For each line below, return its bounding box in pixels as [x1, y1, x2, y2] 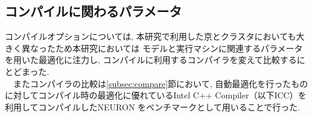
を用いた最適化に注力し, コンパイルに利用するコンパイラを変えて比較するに [5, 53, 305, 66]
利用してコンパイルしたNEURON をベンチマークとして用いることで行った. [5, 100, 301, 113]
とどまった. [5, 65, 49, 77]
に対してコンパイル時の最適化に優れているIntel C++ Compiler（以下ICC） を [5, 89, 307, 101]
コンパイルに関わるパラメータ [5, 2, 182, 20]
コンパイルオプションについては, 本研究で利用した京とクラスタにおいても [5, 30, 296, 43]
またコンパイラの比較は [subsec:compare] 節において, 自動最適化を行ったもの [13, 77, 308, 89]
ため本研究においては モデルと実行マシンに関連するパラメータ [55, 41, 303, 54]
